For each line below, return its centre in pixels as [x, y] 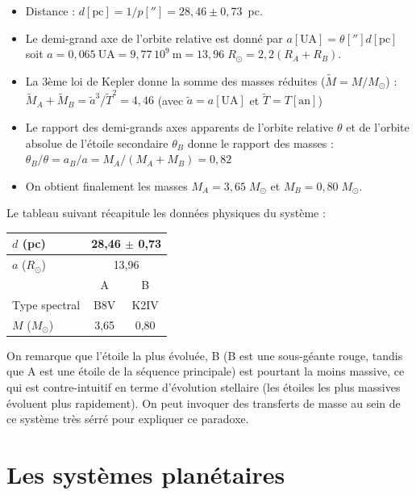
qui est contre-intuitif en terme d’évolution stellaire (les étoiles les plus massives [204, 387]
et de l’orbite [378, 126]
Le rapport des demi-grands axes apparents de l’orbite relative [179, 126]
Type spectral [46, 304]
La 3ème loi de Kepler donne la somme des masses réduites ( [175, 81]
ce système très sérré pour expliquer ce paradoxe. [128, 419]
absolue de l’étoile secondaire [97, 143]
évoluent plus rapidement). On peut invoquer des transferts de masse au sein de [204, 403]
